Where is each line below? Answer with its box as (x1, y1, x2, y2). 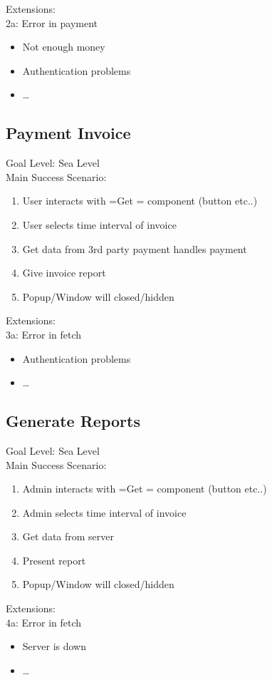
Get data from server (22, 529, 115, 544)
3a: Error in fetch (6, 326, 82, 341)
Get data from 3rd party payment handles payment (22, 241, 247, 256)
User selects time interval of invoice (22, 217, 177, 232)
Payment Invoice (6, 122, 131, 144)
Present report (22, 552, 86, 567)
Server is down (22, 639, 87, 654)
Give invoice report (22, 265, 106, 280)
